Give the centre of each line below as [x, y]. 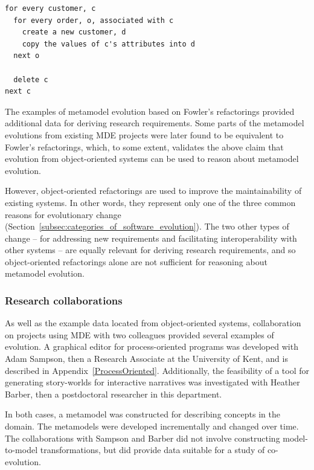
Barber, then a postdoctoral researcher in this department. [114, 394]
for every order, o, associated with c [94, 20]
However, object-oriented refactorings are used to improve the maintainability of [153, 191]
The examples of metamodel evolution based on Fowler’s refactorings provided [150, 111]
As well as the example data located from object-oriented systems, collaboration [153, 323]
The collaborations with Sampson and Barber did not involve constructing [143, 438]
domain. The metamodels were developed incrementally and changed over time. [152, 426]
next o [27, 56]
